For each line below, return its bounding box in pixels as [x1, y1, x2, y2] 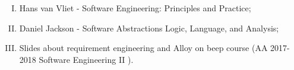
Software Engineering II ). [39, 53, 134, 65]
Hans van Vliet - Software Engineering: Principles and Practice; [19, 2, 251, 14]
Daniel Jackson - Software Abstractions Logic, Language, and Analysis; [19, 21, 279, 34]
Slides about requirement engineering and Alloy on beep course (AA [19, 42, 268, 54]
